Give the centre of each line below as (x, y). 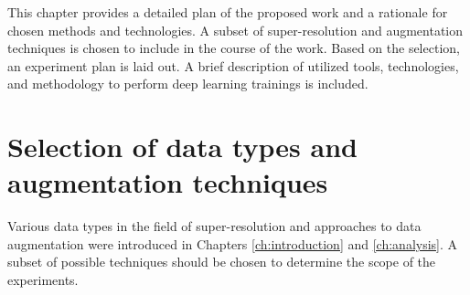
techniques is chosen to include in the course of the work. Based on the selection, (234, 48)
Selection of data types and (182, 147)
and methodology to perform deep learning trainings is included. (188, 84)
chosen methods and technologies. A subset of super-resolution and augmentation (235, 30)
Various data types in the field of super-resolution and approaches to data (214, 226)
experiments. (43, 280)
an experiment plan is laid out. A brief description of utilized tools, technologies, (233, 65)
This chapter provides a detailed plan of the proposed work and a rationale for (228, 12)
